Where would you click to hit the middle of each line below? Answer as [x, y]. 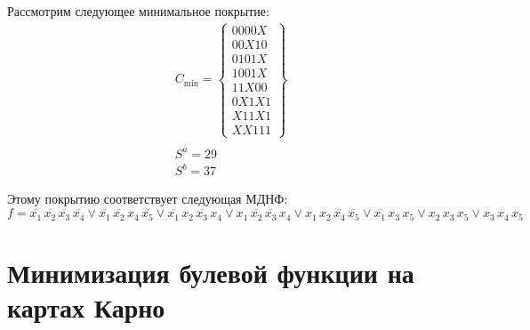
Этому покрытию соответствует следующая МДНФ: [148, 199]
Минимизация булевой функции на [211, 272]
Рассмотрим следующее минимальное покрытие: [138, 11]
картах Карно [86, 306]
